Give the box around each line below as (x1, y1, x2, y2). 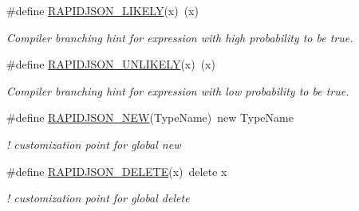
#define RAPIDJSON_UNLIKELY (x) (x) (6, 56, 215, 72)
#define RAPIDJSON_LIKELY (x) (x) (6, 2, 199, 18)
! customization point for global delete (6, 190, 190, 206)
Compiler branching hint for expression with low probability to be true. (6, 82, 349, 99)
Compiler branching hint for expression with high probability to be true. (6, 29, 353, 45)
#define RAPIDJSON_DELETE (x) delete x (6, 162, 227, 179)
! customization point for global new (6, 135, 181, 152)
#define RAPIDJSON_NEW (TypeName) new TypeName (6, 109, 294, 126)
